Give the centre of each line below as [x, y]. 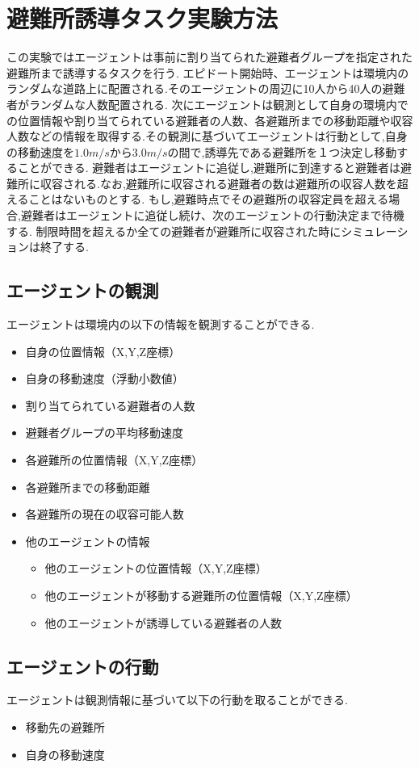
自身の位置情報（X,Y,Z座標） [103, 351]
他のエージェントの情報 [88, 541]
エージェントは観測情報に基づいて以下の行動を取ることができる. [177, 700]
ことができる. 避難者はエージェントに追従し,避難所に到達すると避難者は [209, 168]
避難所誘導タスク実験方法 [142, 18]
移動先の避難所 [65, 726]
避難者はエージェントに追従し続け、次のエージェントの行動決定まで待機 [212, 215]
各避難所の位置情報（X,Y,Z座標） [114, 460]
